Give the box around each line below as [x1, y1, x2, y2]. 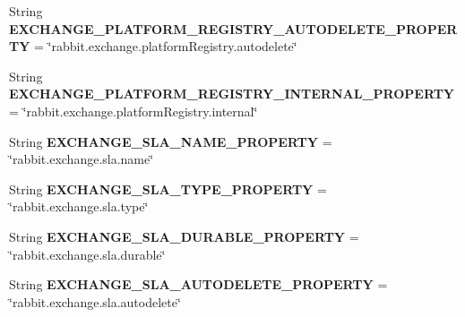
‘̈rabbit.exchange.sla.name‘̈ [9, 150, 154, 168]
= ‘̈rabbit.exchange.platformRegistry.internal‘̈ [9, 101, 258, 120]
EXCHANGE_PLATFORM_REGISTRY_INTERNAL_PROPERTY [9, 84, 454, 103]
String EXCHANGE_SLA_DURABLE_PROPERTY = [9, 227, 359, 245]
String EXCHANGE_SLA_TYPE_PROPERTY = [9, 179, 327, 198]
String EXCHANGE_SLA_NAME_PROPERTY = [9, 132, 332, 150]
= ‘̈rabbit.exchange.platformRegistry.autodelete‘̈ [34, 37, 297, 56]
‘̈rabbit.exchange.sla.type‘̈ [9, 197, 149, 216]
